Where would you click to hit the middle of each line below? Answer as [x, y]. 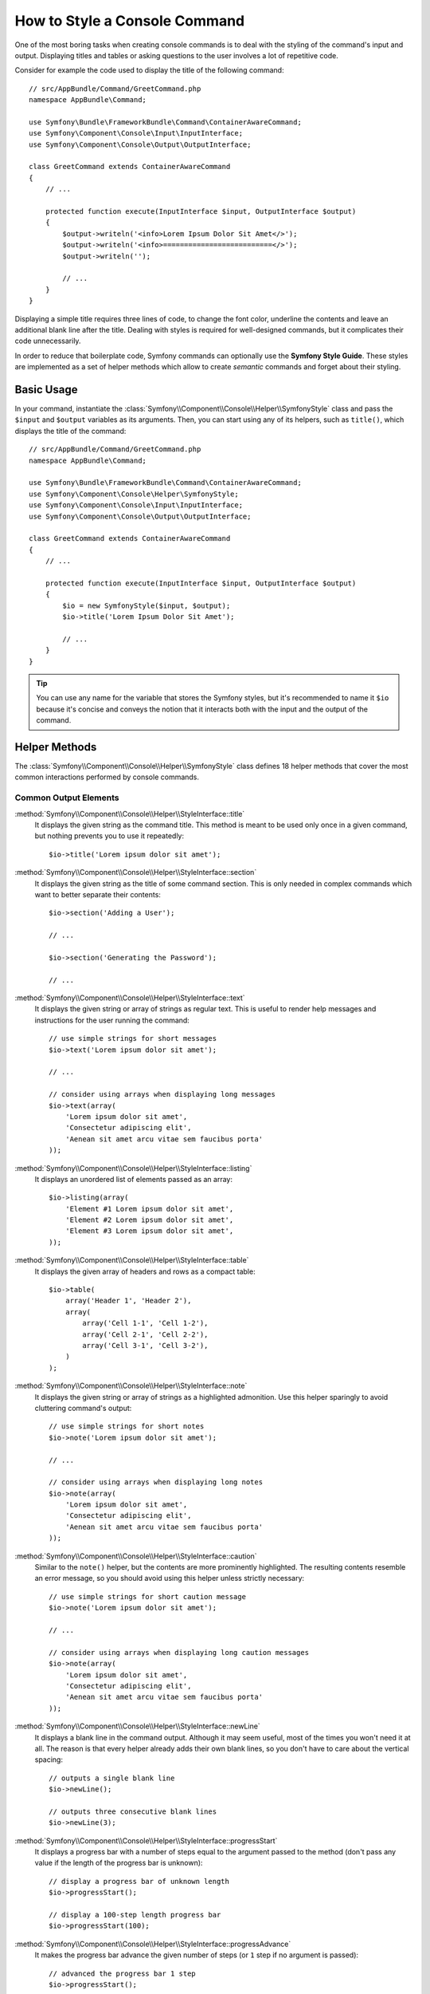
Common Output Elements [67, 798]
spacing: [49, 1760]
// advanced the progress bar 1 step [123, 1973]
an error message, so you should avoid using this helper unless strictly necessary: [170, 1578]
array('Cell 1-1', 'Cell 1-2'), [145, 1323]
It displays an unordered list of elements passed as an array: [133, 1179]
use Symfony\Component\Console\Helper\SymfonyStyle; [134, 494]
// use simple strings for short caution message [148, 1596]
